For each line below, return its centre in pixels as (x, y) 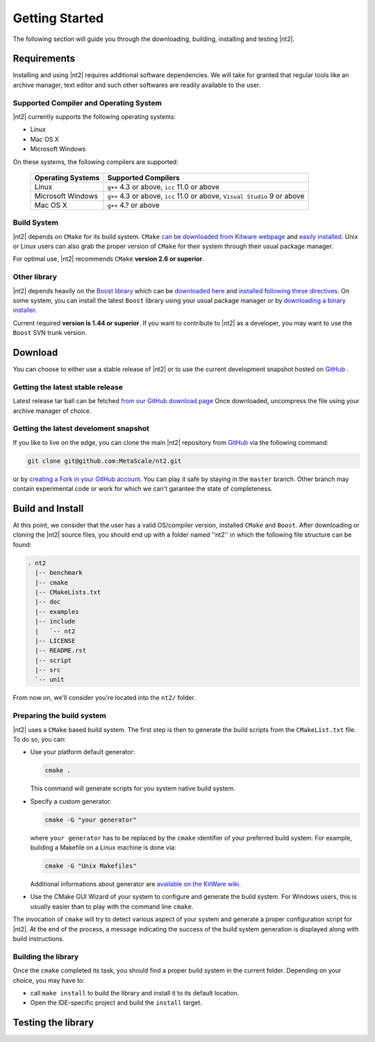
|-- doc (48, 602)
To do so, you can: (39, 739)
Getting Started (58, 18)
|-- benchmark (59, 573)
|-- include (55, 621)
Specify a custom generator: (71, 801)
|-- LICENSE (55, 641)
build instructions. (39, 939)
